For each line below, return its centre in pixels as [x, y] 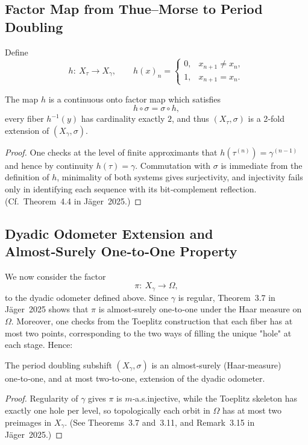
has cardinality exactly [123, 118]
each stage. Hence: [39, 345]
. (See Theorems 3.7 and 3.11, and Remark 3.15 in [160, 422]
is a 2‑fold [266, 118]
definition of [27, 177]
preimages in [28, 422]
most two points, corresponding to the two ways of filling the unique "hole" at [148, 333]
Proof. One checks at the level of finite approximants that [111, 152]
